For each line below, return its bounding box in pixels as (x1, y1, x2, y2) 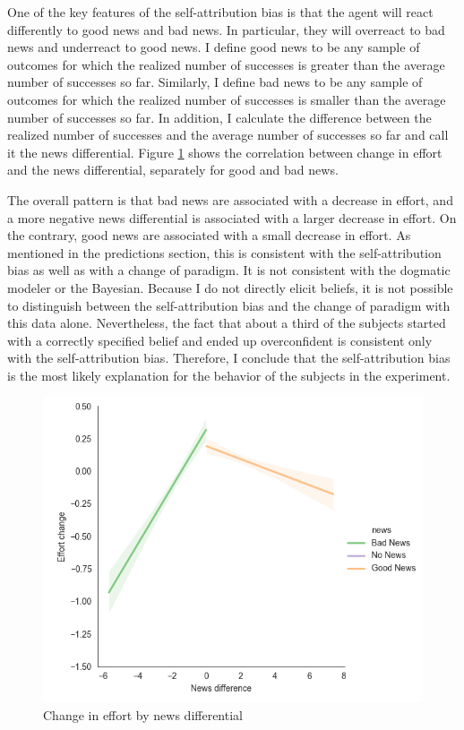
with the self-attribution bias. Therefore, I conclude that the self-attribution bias (7, 348, 451, 367)
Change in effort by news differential (43, 705, 243, 724)
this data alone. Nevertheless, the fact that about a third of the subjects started (7, 313, 446, 332)
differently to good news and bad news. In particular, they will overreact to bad (7, 20, 445, 39)
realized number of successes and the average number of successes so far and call (7, 125, 449, 144)
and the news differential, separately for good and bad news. (7, 160, 339, 179)
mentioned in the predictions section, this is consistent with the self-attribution (7, 243, 442, 262)
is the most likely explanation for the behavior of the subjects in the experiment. (7, 365, 451, 384)
